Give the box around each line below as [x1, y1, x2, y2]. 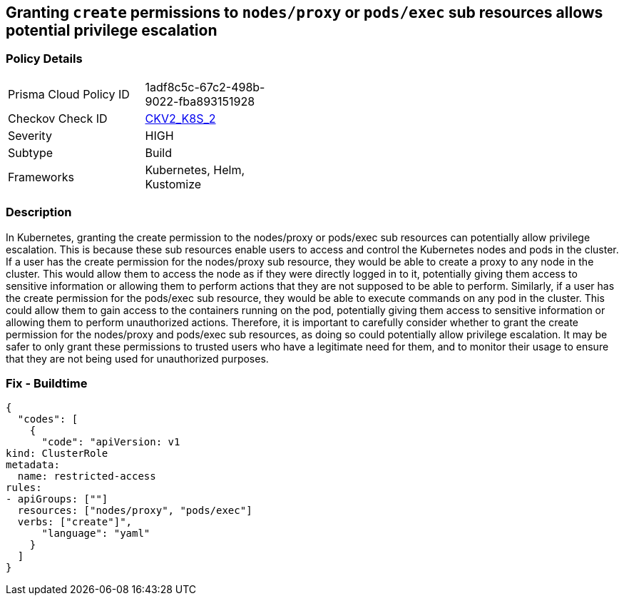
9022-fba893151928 [145, 94, 255, 108]
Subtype [8, 145, 53, 160]
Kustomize [145, 176, 202, 191]
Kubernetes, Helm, [145, 162, 245, 177]
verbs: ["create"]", [17, 516, 133, 528]
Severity [8, 128, 52, 143]
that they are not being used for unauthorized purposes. [6, 352, 269, 365]
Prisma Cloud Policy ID [8, 86, 130, 101]
